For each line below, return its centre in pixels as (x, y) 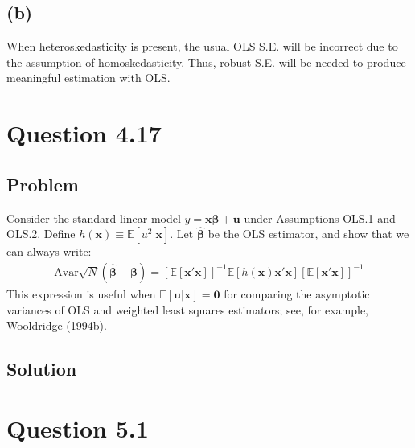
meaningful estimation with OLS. (88, 78)
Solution (42, 369)
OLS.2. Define (41, 234)
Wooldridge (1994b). (57, 325)
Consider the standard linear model (94, 218)
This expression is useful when (81, 294)
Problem (43, 184)
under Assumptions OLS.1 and (320, 218)
